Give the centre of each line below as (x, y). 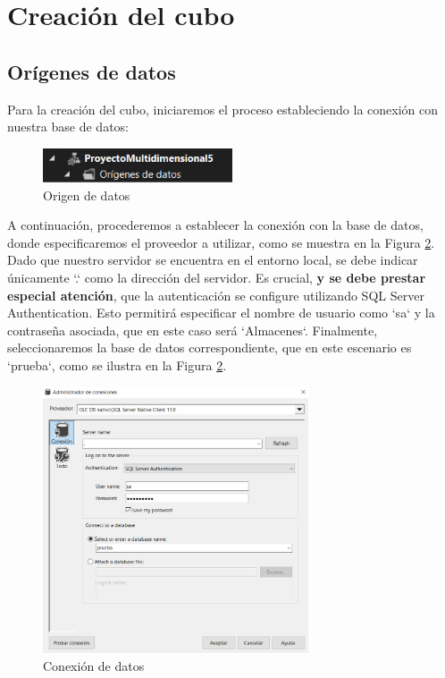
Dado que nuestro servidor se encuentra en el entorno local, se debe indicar (213, 260)
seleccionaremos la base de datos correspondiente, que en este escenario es (210, 347)
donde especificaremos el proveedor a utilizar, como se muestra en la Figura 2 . (221, 242)
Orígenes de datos (92, 71)
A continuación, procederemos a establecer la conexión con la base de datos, (215, 225)
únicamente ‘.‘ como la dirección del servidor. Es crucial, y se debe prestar (217, 277)
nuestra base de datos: (68, 127)
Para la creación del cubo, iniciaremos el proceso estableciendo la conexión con (222, 109)
